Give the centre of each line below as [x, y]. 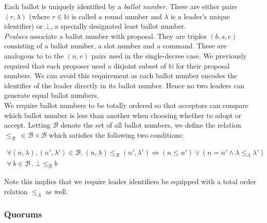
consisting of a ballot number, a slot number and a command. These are [115, 46]
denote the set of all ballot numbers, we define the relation [151, 125]
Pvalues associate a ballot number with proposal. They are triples [106, 36]
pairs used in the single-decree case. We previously [169, 55]
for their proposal [203, 65]
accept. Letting [27, 125]
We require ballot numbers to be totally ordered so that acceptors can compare [126, 105]
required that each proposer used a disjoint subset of [85, 65]
